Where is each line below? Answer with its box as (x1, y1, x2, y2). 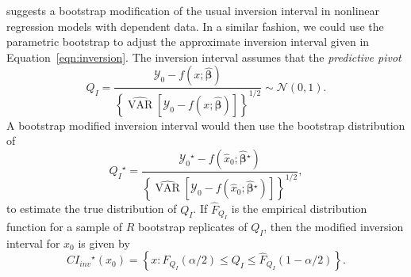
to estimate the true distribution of (6, 200, 177, 217)
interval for (6, 234, 60, 251)
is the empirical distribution (231, 200, 367, 217)
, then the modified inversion (263, 218, 404, 234)
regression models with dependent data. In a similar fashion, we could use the (6, 17, 384, 34)
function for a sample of (6, 218, 122, 234)
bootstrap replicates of (137, 218, 248, 234)
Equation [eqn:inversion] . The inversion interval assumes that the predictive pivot (6, 48, 401, 65)
